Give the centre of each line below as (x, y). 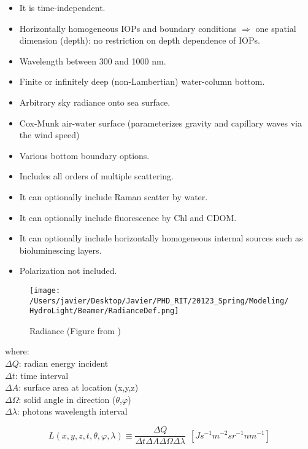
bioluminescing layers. (60, 250)
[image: (45, 290)
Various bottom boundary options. (84, 155)
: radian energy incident (64, 363)
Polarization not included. (68, 271)
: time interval (42, 375)
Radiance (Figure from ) (75, 330)
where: (17, 351)
